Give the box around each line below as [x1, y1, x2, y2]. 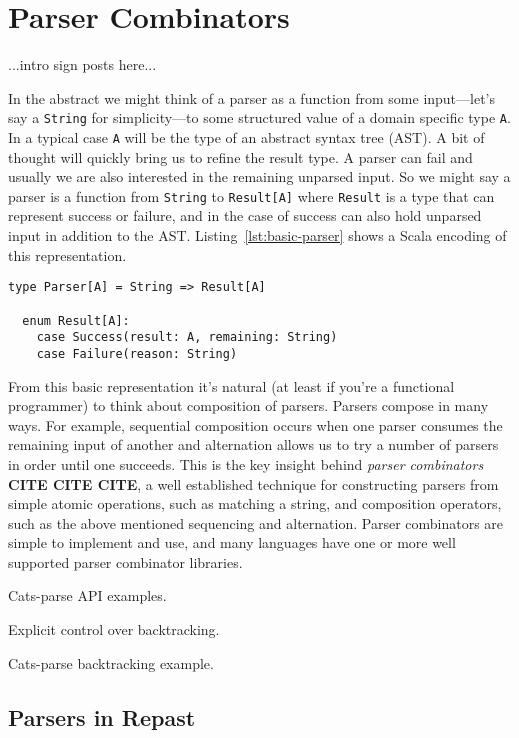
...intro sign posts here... [8, 54, 157, 75]
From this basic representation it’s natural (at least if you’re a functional [8, 375, 455, 396]
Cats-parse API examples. [8, 585, 167, 606]
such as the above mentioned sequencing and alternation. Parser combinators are [8, 512, 504, 533]
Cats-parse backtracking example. [8, 652, 214, 673]
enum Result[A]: [22, 313, 130, 328]
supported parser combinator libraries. [8, 551, 243, 572]
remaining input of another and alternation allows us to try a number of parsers [8, 434, 499, 455]
